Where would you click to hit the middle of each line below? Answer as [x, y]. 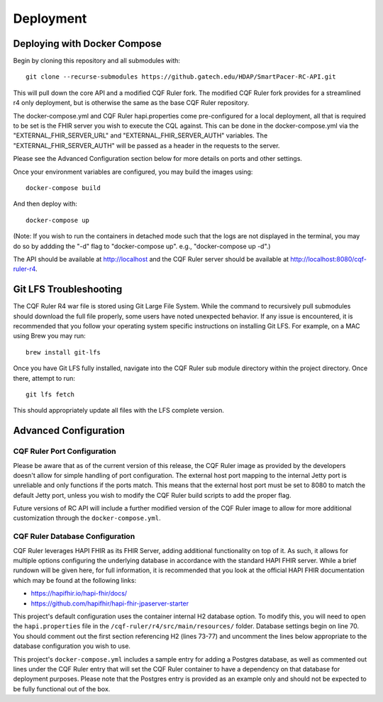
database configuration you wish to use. [72, 646]
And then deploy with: [45, 204]
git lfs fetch [50, 394]
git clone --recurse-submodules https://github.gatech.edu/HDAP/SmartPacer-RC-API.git [181, 77]
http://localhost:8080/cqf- [328, 259]
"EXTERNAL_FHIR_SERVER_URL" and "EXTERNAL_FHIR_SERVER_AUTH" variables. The [140, 135]
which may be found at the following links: [75, 580]
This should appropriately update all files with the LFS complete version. [119, 411]
